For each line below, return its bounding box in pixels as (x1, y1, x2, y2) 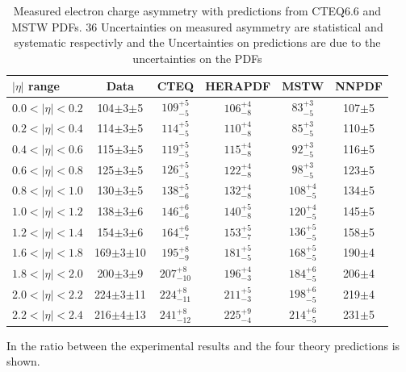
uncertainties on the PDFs (132, 49, 262, 66)
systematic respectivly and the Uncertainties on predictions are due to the (14, 34, 381, 51)
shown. (6, 353, 40, 370)
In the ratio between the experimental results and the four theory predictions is (6, 336, 400, 353)
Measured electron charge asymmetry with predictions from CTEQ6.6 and (13, 2, 382, 19)
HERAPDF (205, 77, 271, 94)
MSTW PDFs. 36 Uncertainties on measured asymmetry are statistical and (11, 18, 383, 35)
